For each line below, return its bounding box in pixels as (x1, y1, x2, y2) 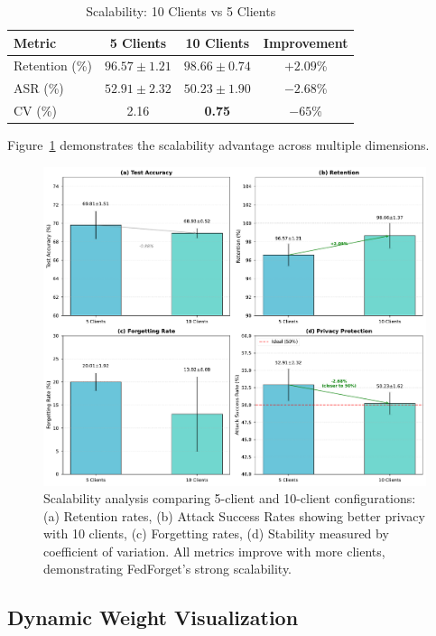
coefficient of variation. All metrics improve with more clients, (43, 541, 385, 560)
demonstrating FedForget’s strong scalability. (43, 559, 292, 578)
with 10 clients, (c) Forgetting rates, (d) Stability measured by (43, 524, 389, 543)
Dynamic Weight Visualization (7, 603, 299, 631)
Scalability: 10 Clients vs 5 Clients (86, 2, 276, 20)
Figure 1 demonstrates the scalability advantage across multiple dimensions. (7, 136, 430, 154)
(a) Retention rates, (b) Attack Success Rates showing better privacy (43, 506, 425, 525)
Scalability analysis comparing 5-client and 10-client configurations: (43, 489, 416, 508)
